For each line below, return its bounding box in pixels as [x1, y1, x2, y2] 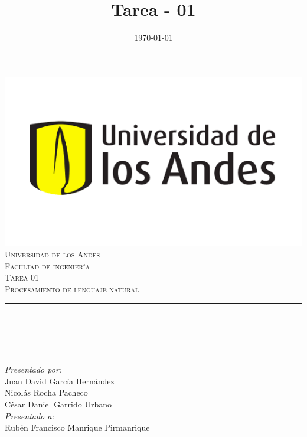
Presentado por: [5, 363, 62, 376]
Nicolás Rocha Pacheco [5, 386, 88, 399]
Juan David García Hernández [5, 374, 115, 387]
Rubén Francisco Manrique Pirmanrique [5, 421, 150, 433]
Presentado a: [5, 409, 54, 422]
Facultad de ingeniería [5, 259, 90, 272]
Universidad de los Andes [5, 247, 100, 260]
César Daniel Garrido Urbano [5, 397, 112, 410]
